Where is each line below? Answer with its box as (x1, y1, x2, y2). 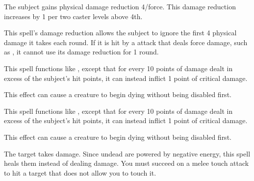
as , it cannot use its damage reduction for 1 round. (4, 47, 159, 57)
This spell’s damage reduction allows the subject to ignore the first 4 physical (4, 27, 237, 38)
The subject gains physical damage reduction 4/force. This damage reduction (4, 1, 236, 11)
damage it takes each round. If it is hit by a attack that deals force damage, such (4, 37, 248, 47)
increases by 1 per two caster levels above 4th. (4, 11, 143, 21)
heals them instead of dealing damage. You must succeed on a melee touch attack (4, 158, 249, 168)
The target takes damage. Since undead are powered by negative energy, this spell (4, 148, 251, 158)
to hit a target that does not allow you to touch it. (4, 167, 156, 178)
